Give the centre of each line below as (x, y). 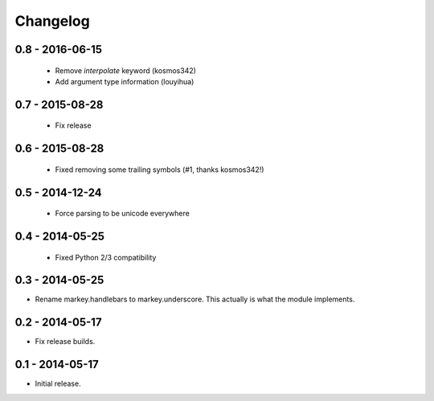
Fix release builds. (65, 342)
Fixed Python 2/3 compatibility (106, 257)
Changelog (52, 21)
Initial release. (58, 384)
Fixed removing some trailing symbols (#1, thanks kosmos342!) (160, 170)
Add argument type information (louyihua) (125, 81)
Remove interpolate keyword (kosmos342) (126, 70)
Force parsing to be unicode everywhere (123, 214)
